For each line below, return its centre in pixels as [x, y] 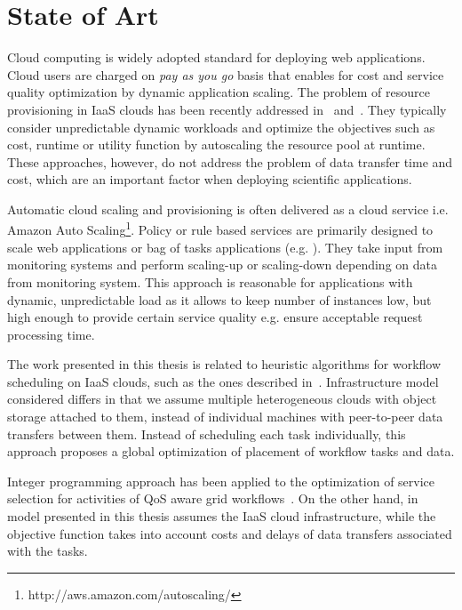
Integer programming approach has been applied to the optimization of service [221, 481]
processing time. [51, 334]
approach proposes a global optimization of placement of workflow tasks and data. [231, 451]
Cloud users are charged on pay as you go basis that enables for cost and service [226, 74]
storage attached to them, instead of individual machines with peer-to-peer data [225, 417]
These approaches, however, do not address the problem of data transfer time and [230, 161]
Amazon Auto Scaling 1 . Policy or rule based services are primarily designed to [220, 229]
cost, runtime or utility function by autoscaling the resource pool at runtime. [216, 144]
